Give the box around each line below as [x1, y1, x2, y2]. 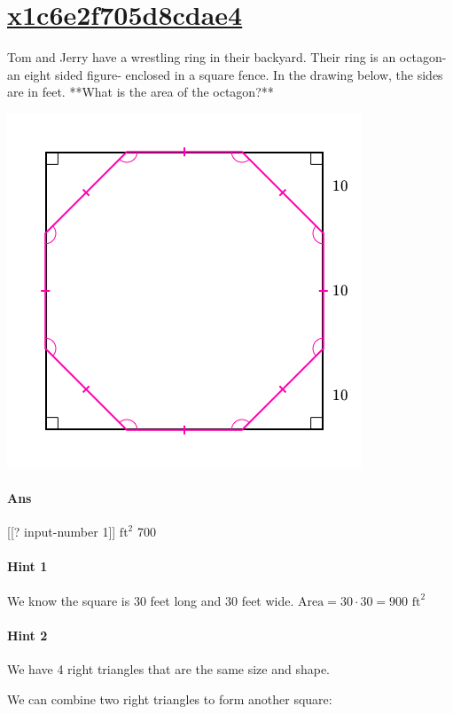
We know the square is [7, 591, 130, 609]
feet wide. [241, 591, 294, 609]
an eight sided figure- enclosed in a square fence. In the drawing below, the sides [7, 65, 443, 83]
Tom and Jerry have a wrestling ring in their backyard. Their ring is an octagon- [7, 48, 447, 67]
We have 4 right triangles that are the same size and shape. [7, 660, 330, 679]
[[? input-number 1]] [7, 522, 116, 541]
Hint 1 [7, 557, 48, 576]
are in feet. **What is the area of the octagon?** [7, 82, 274, 101]
